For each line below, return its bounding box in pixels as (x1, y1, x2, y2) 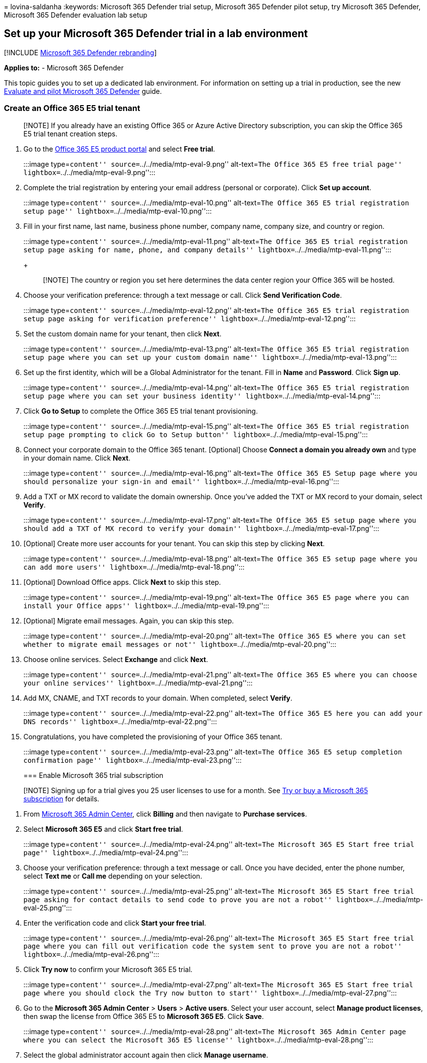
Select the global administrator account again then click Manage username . (23, 1050, 268, 1059)
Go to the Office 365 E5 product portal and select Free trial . (23, 144, 215, 153)
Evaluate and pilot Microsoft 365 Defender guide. (4, 87, 162, 95)
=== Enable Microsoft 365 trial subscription (23, 771, 163, 779)
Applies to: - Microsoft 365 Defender (4, 63, 124, 72)
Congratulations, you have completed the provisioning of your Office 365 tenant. (23, 732, 283, 741)
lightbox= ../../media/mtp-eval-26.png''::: (23, 950, 160, 958)
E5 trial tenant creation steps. (23, 129, 118, 138)
